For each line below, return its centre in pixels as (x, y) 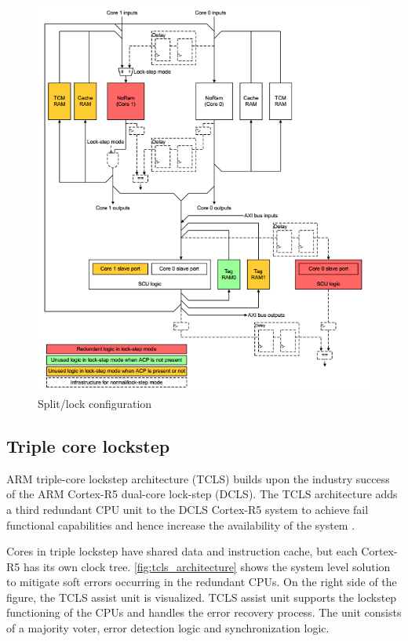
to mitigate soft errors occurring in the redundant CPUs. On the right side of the (202, 582)
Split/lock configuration (95, 403)
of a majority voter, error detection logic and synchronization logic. (168, 628)
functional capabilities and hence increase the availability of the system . (181, 524)
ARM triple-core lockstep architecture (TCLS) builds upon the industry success (198, 478)
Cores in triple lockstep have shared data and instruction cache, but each (182, 551)
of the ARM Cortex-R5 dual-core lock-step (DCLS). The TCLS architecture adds (202, 494)
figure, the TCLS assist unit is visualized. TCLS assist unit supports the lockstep (202, 597)
